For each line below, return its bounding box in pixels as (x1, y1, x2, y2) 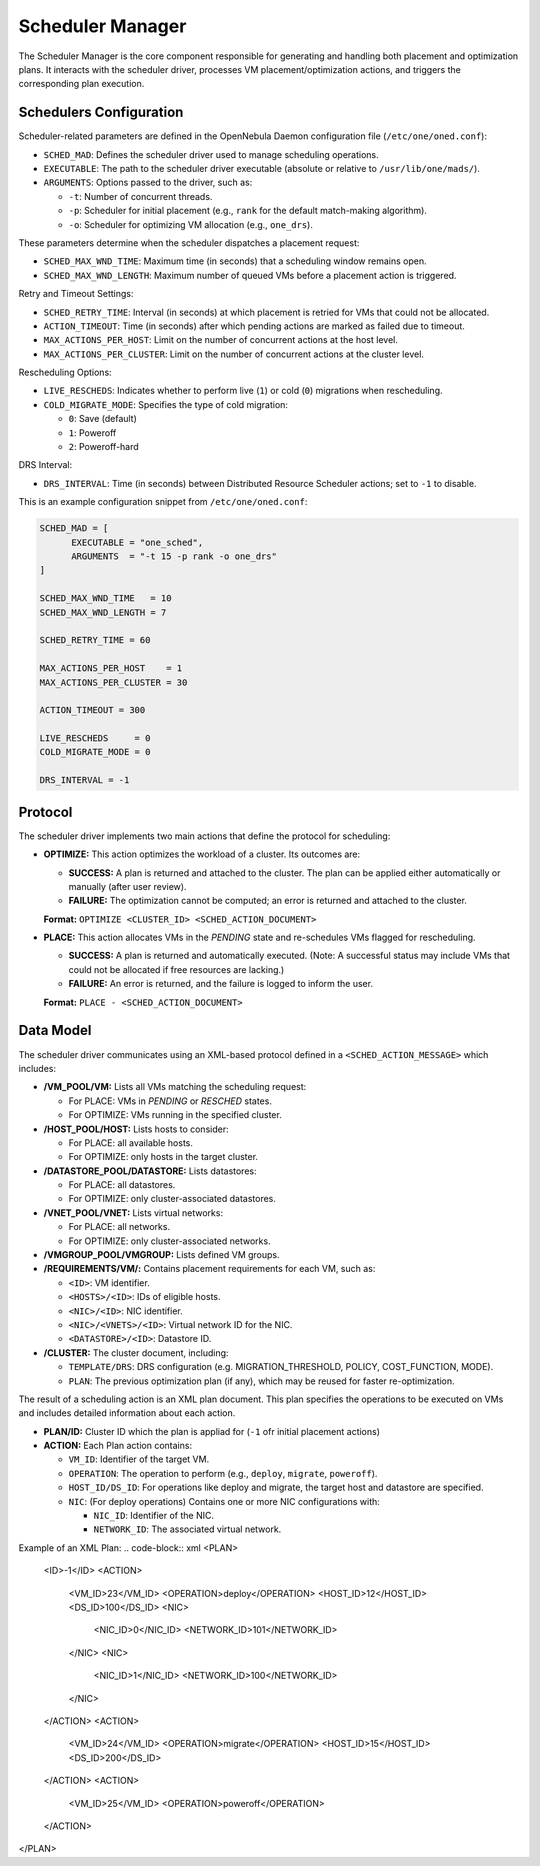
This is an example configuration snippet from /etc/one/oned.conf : (18, 496, 308, 508)
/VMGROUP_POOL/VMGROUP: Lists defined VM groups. (43, 1249, 280, 1261)
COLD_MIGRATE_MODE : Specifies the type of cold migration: (43, 398, 289, 410)
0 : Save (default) (68, 413, 137, 425)
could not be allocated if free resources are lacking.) (68, 963, 285, 975)
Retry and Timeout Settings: (18, 288, 134, 300)
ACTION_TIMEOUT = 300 (39, 705, 146, 716)
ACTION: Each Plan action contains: (43, 1440, 193, 1452)
